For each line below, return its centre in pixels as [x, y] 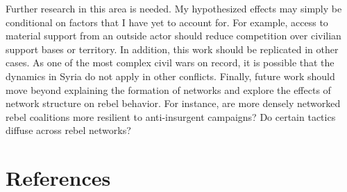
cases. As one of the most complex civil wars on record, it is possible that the [170, 63]
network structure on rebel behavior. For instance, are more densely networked [173, 103]
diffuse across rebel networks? [68, 130]
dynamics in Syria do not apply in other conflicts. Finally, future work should [170, 76]
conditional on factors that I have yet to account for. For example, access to [167, 22]
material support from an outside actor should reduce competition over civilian [173, 36]
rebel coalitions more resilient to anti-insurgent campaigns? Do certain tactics [171, 116]
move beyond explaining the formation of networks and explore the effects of [168, 89]
